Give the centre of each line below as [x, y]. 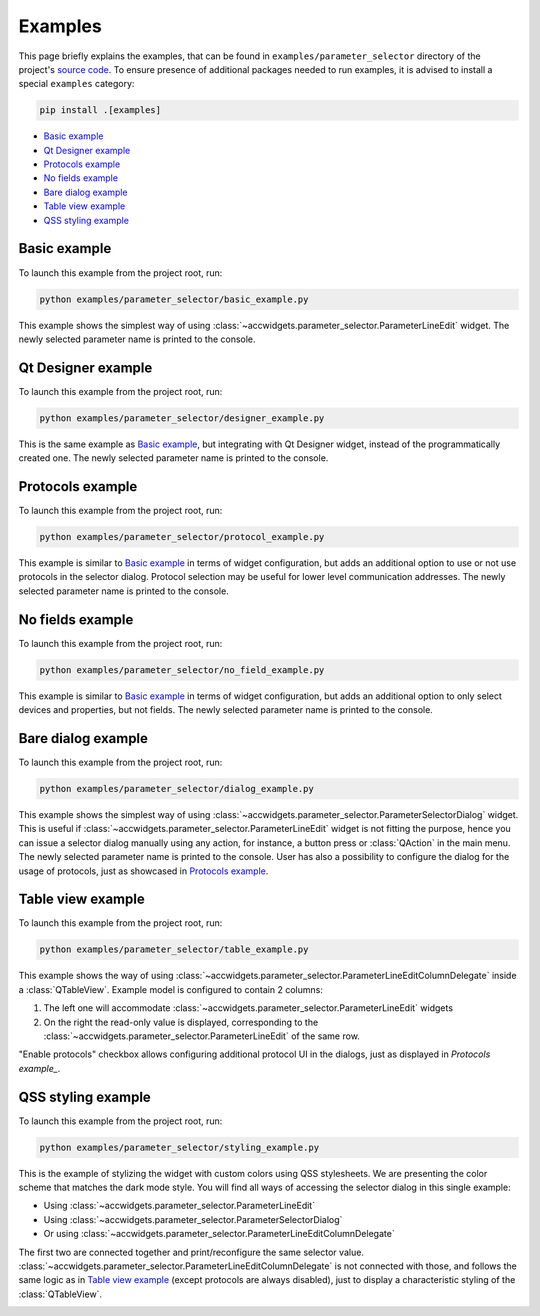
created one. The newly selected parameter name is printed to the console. [173, 458]
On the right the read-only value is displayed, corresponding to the [181, 1022]
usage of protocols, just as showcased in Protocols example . [143, 871]
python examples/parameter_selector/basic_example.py [174, 299]
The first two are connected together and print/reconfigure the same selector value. [191, 1252]
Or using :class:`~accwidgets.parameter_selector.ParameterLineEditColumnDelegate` [219, 1234]
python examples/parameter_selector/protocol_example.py [182, 537]
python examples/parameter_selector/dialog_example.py [176, 788]
